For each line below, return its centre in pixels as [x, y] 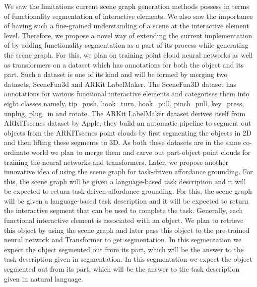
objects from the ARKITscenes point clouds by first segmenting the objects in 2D [128, 132]
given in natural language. [44, 278]
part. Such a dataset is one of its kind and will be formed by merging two [116, 74]
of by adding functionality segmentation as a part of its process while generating [126, 45]
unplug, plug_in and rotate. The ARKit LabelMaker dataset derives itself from [125, 113]
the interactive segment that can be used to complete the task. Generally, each [124, 210]
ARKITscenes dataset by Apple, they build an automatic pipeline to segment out [128, 123]
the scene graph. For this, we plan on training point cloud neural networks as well [128, 54]
